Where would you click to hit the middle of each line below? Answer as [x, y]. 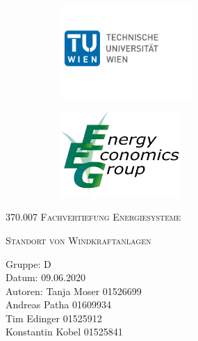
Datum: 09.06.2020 [46, 277]
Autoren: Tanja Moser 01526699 [74, 291]
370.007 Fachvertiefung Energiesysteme [93, 217]
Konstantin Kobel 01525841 [64, 332]
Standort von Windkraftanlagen [79, 240]
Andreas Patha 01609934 [58, 304]
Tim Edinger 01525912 [54, 318]
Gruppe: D [28, 263]
